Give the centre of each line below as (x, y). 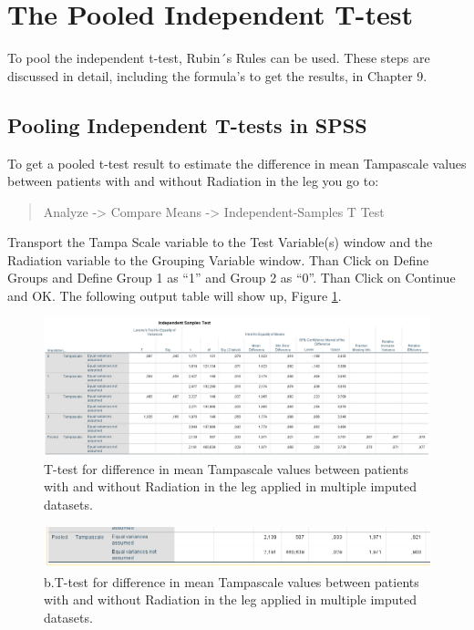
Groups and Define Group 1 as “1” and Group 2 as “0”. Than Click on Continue (232, 278)
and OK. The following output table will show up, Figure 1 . (175, 296)
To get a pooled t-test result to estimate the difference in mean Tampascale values (237, 163)
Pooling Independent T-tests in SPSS (187, 124)
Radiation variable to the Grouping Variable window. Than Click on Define (218, 259)
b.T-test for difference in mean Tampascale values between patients (232, 581)
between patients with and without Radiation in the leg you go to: (193, 181)
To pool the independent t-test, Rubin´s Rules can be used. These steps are (219, 58)
